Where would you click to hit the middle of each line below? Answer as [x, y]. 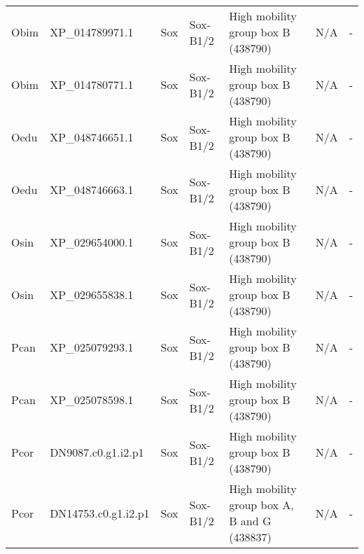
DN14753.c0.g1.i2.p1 [100, 513]
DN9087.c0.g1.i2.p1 [97, 452]
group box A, [261, 505]
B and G [250, 521]
